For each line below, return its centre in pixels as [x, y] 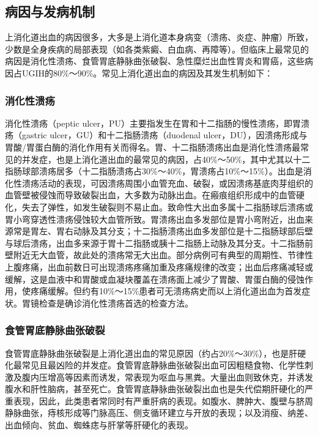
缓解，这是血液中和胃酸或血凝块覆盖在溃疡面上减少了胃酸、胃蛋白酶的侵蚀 [155, 279]
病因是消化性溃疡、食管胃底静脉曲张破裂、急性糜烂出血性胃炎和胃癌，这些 [155, 61]
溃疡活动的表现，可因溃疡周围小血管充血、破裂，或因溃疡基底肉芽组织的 [167, 183]
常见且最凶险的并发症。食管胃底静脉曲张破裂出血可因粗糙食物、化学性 [163, 365]
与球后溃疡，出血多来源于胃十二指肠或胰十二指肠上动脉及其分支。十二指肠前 [159, 243]
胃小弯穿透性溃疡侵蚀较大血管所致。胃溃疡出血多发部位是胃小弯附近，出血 [155, 219]
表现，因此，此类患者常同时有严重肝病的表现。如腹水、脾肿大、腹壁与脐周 [163, 400]
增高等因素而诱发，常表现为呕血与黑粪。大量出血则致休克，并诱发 [180, 377]
